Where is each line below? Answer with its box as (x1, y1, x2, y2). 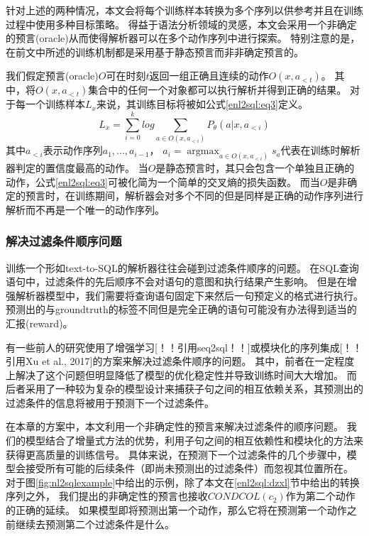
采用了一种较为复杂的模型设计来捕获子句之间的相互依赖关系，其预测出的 (25, 381, 363, 396)
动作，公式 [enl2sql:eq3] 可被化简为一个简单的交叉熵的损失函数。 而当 (6, 174, 320, 189)
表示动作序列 (43, 143, 103, 158)
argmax (187, 146, 219, 157)
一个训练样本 (25, 97, 85, 111)
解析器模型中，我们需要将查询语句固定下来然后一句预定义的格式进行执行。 (15, 288, 363, 302)
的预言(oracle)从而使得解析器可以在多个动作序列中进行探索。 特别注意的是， (6, 31, 360, 45)
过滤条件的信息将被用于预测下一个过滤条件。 (6, 395, 214, 410)
